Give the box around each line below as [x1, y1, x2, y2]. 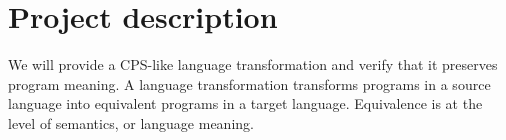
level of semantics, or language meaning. [8, 112, 254, 133]
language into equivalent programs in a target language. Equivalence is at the [8, 93, 483, 114]
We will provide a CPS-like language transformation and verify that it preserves [8, 54, 498, 75]
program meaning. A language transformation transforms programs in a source [8, 73, 491, 94]
